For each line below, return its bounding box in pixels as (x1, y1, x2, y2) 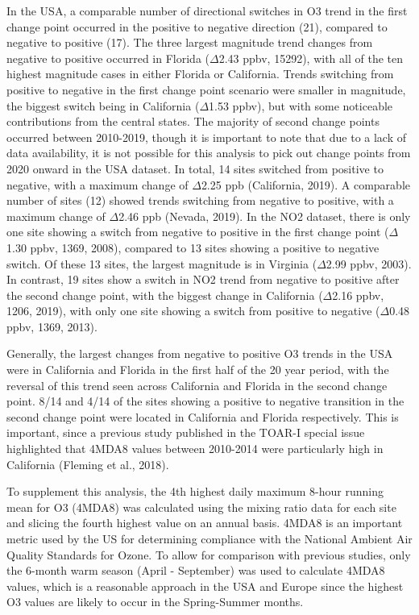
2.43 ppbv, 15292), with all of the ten (218, 49, 403, 66)
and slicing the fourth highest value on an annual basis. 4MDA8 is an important (6, 514, 403, 531)
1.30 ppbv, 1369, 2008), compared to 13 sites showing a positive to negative (6, 239, 380, 256)
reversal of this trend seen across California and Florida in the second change (6, 376, 388, 393)
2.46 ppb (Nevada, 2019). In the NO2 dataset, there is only (118, 207, 411, 224)
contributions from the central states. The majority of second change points (6, 113, 380, 130)
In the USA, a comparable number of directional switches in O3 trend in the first (6, 2, 408, 19)
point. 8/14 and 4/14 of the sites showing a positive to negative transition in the (6, 393, 404, 409)
